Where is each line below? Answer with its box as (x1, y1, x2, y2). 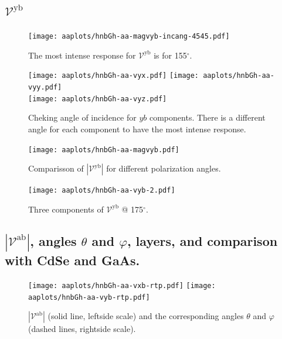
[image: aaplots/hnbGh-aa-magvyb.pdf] (28, 145, 179, 154)
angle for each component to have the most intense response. (28, 123, 246, 135)
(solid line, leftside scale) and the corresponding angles (47, 310, 244, 322)
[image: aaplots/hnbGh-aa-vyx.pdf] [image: (28, 71, 199, 80)
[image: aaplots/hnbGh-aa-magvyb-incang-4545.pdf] (28, 32, 230, 41)
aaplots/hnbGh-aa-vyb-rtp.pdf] (28, 293, 150, 302)
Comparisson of (28, 162, 84, 174)
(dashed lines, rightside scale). (28, 323, 136, 335)
